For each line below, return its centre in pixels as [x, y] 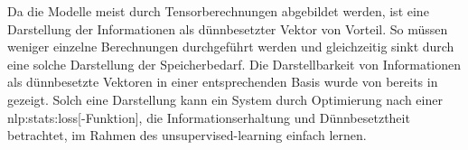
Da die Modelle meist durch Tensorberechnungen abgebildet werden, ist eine [218, 11]
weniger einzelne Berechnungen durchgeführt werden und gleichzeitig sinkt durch [231, 47]
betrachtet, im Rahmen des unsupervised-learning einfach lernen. [187, 135]
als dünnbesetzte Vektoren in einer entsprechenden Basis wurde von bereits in [223, 82]
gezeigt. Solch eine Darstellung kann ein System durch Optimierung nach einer [225, 99]
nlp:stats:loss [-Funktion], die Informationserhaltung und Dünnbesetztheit [209, 117]
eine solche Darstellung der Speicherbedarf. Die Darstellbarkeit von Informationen [234, 64]
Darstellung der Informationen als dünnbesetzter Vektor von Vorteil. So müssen [228, 28]
